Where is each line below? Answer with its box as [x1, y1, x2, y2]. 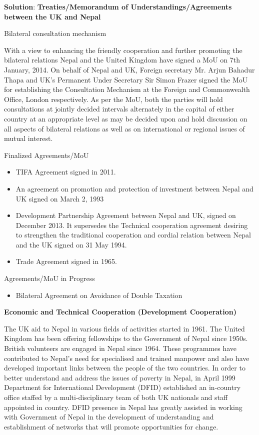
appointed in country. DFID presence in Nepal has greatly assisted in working [4, 401, 242, 412]
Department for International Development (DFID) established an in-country [4, 382, 241, 392]
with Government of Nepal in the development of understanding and [4, 411, 214, 422]
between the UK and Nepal [4, 11, 101, 21]
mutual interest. [4, 133, 53, 143]
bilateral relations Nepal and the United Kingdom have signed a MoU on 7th [4, 54, 240, 65]
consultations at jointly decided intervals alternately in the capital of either [4, 103, 234, 114]
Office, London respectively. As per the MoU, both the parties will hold [4, 93, 223, 104]
